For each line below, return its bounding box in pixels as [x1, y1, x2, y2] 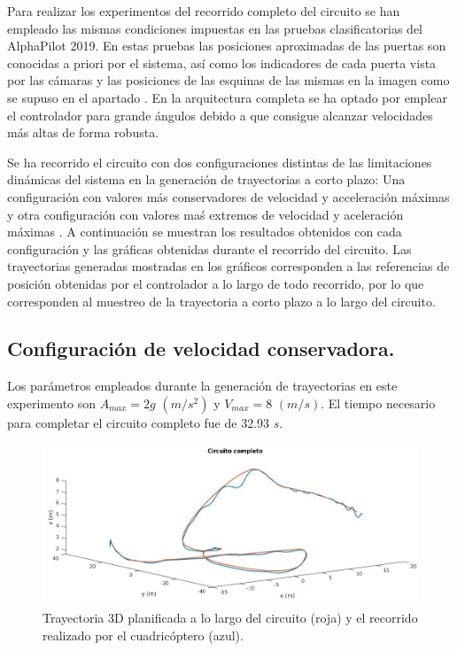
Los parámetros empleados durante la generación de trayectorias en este [7, 376, 398, 395]
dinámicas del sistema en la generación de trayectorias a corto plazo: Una [7, 170, 406, 189]
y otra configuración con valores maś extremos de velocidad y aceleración [7, 205, 404, 223]
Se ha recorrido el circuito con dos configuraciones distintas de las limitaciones [7, 152, 432, 171]
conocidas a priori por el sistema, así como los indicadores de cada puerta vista [7, 53, 437, 72]
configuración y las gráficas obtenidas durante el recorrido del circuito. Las [7, 239, 412, 258]
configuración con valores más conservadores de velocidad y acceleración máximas [7, 187, 450, 205]
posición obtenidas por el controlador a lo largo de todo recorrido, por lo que [7, 274, 424, 292]
